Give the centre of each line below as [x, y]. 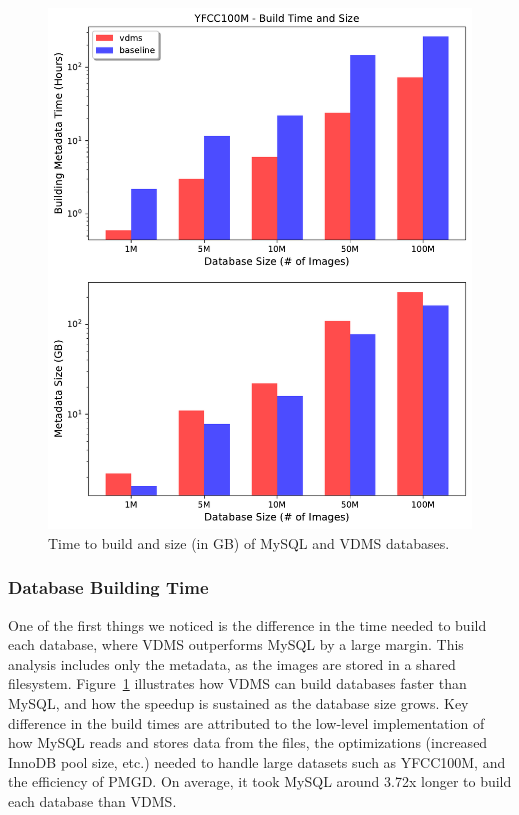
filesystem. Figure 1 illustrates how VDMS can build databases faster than [237, 683]
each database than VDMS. [92, 800]
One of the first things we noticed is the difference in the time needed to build [247, 624]
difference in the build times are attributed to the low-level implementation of [246, 722]
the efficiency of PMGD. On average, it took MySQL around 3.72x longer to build [260, 781]
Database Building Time [108, 587]
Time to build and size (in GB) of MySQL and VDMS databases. [249, 542]
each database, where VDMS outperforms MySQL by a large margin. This [236, 644]
